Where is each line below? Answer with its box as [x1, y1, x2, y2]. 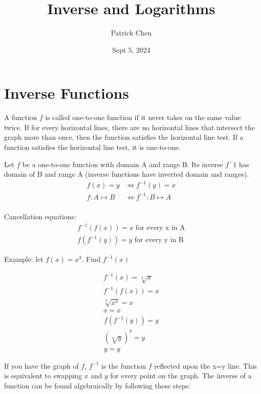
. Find [81, 254, 101, 264]
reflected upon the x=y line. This [154, 360, 257, 371]
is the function [101, 360, 146, 371]
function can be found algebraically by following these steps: [4, 380, 190, 390]
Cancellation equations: [4, 211, 76, 221]
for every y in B [134, 237, 184, 244]
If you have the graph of [4, 360, 79, 371]
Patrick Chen [111, 27, 152, 38]
